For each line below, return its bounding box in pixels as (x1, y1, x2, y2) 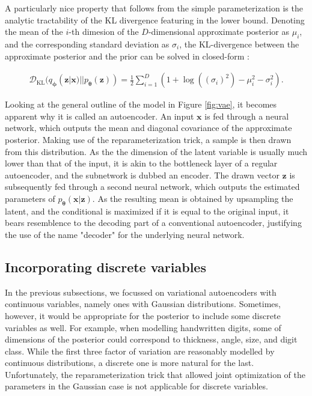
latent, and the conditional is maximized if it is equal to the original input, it (5, 204, 289, 217)
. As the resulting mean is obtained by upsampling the (92, 192, 293, 204)
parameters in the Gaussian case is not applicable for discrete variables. (5, 380, 268, 392)
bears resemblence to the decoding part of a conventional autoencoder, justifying (5, 216, 302, 229)
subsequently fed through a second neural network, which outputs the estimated (5, 180, 300, 193)
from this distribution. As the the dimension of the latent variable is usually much (5, 145, 308, 157)
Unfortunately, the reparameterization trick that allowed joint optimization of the (5, 368, 305, 380)
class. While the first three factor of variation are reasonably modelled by (5, 344, 275, 357)
